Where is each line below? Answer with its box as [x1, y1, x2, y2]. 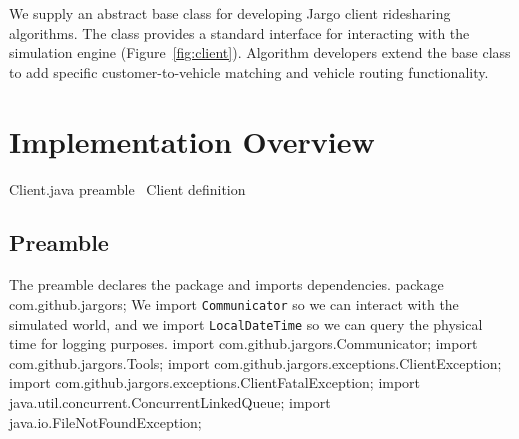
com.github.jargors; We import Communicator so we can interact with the [9, 293, 459, 314]
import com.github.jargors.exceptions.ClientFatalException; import [9, 372, 421, 393]
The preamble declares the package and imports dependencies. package [9, 274, 444, 295]
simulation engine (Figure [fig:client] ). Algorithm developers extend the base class [9, 42, 511, 63]
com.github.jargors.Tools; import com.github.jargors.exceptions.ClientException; [9, 352, 502, 373]
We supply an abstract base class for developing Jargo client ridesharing [9, 3, 451, 23]
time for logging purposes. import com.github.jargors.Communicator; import [9, 333, 478, 354]
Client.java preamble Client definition [9, 178, 246, 199]
